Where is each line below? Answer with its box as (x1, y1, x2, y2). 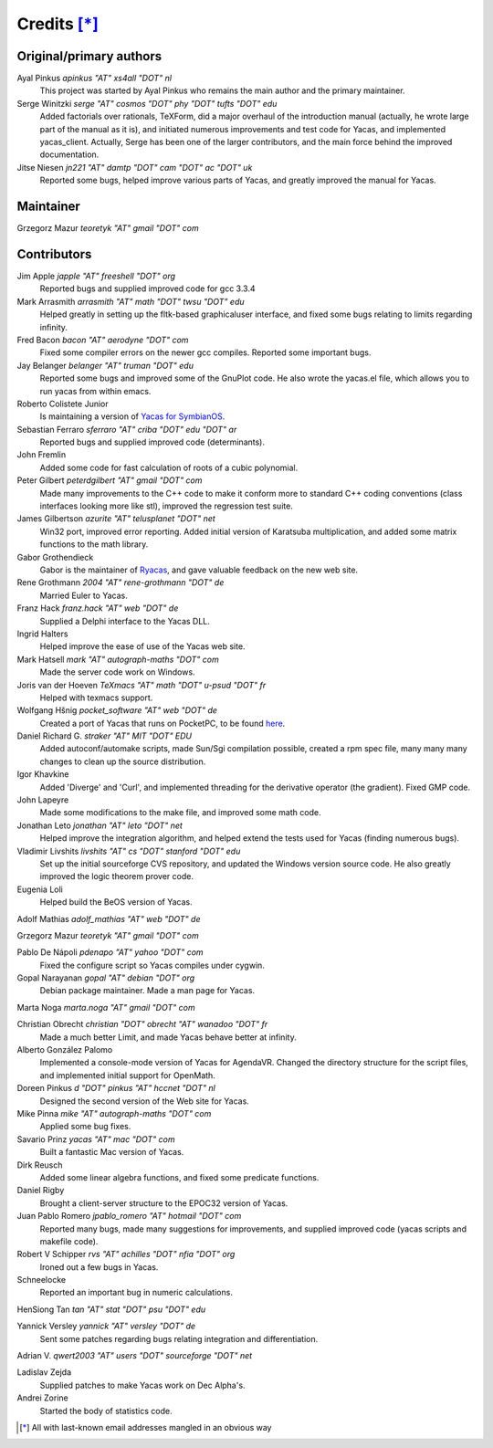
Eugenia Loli (16, 884, 63, 895)
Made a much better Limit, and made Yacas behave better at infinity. (39, 1032, 297, 1043)
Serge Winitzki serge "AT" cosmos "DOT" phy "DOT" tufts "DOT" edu (16, 98, 278, 109)
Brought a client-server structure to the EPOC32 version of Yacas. (39, 1197, 288, 1209)
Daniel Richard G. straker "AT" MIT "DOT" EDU (16, 730, 193, 741)
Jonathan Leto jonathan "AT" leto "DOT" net (16, 820, 183, 831)
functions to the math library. (39, 539, 149, 550)
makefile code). (39, 1235, 99, 1246)
